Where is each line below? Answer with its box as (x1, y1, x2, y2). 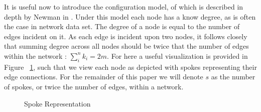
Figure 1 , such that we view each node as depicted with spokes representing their (4, 61, 257, 72)
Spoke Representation (24, 98, 91, 108)
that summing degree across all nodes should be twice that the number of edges (4, 41, 249, 51)
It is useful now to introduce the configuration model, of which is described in (4, 2, 243, 12)
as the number (211, 71, 255, 82)
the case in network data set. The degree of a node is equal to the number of (4, 21, 240, 32)
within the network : (4, 50, 67, 61)
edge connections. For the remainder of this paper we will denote (4, 71, 203, 82)
